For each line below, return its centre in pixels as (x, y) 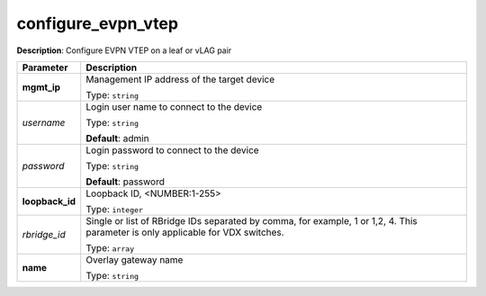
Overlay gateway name (135, 259)
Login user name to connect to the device (174, 106)
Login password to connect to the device (173, 150)
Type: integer (115, 209)
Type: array (110, 247)
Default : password (126, 182)
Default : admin (117, 138)
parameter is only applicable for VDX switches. (185, 232)
